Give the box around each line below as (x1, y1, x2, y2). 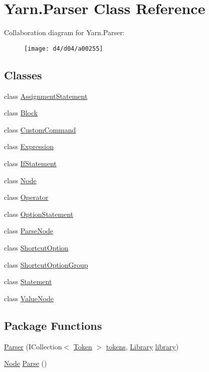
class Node (4, 175, 37, 185)
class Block (4, 107, 38, 118)
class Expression (4, 141, 54, 152)
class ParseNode (4, 225, 54, 236)
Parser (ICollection (4, 341, 62, 351)
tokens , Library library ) (106, 341, 179, 351)
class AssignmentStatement (4, 90, 88, 101)
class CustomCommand (4, 124, 76, 135)
